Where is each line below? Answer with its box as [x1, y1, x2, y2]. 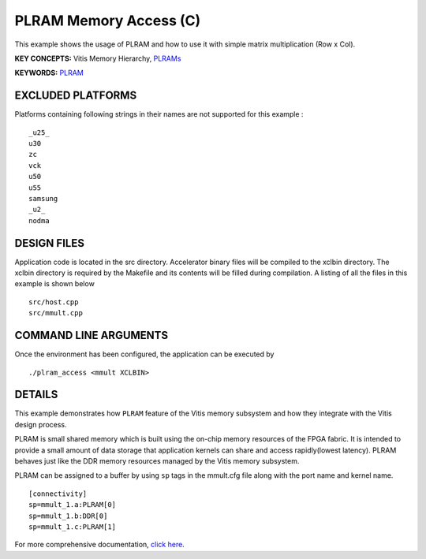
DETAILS [14, 388, 58, 401]
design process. [14, 419, 67, 429]
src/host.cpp [28, 297, 79, 307]
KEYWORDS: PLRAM [14, 68, 84, 78]
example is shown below [14, 279, 95, 289]
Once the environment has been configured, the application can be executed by [14, 349, 275, 359]
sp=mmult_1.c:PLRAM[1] [28, 522, 117, 531]
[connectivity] [28, 489, 88, 498]
